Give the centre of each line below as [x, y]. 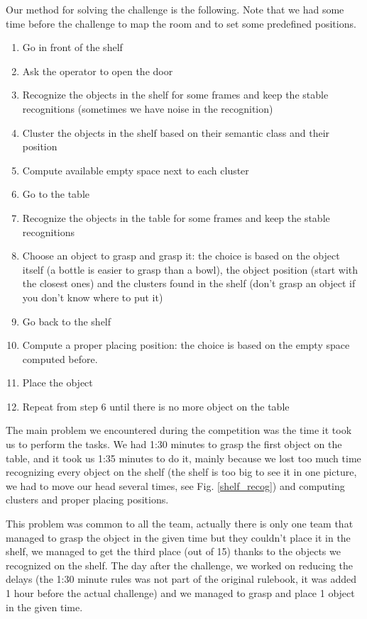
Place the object [57, 383]
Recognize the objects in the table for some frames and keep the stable [176, 217]
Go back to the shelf [67, 321]
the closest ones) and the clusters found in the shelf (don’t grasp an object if [189, 283]
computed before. [60, 358]
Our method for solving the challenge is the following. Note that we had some [175, 9]
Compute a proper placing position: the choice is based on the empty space [186, 345]
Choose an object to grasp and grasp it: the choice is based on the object [181, 256]
